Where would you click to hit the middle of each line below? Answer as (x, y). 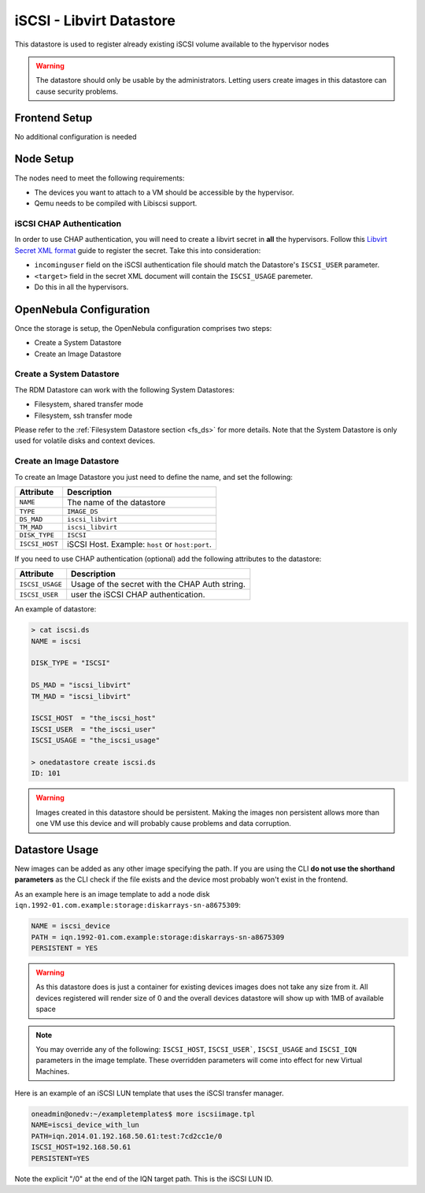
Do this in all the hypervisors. (81, 287)
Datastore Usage (57, 850)
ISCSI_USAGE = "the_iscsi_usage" (96, 740)
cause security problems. (77, 91)
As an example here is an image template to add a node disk (112, 894)
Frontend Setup (54, 118)
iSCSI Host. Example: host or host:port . (140, 544)
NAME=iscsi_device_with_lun (85, 1125)
